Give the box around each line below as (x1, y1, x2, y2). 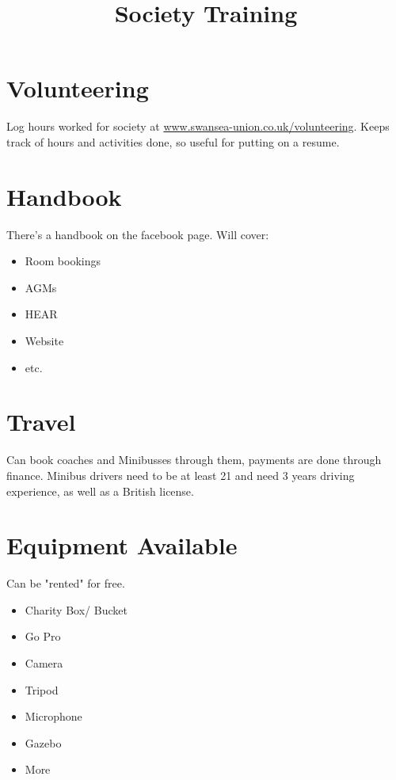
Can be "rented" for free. (6, 575, 125, 592)
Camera (25, 655, 63, 671)
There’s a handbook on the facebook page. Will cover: (6, 226, 269, 242)
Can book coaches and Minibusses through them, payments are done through (6, 451, 382, 468)
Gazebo (25, 734, 62, 751)
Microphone (25, 708, 82, 725)
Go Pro (25, 628, 61, 645)
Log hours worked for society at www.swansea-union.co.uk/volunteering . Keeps (6, 118, 390, 135)
